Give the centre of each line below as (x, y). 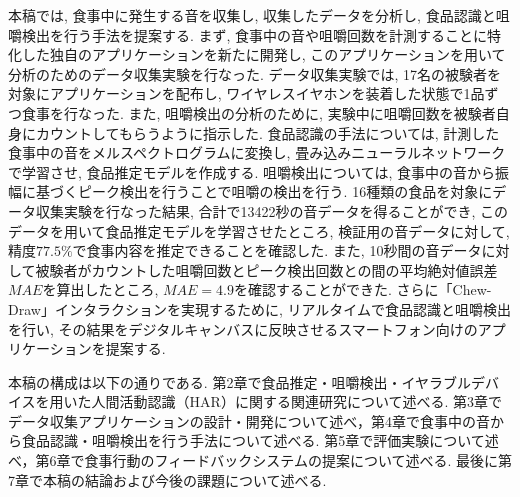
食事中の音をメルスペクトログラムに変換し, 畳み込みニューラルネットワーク (257, 152)
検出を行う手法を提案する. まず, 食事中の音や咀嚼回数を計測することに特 (261, 34)
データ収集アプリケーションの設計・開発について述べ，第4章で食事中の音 (249, 420)
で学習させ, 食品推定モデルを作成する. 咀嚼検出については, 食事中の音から (251, 171)
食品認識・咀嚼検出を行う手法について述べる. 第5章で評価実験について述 (260, 440)
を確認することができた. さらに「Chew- (363, 289)
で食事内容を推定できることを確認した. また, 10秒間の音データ (277, 250)
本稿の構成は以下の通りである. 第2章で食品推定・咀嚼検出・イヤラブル (239, 381)
